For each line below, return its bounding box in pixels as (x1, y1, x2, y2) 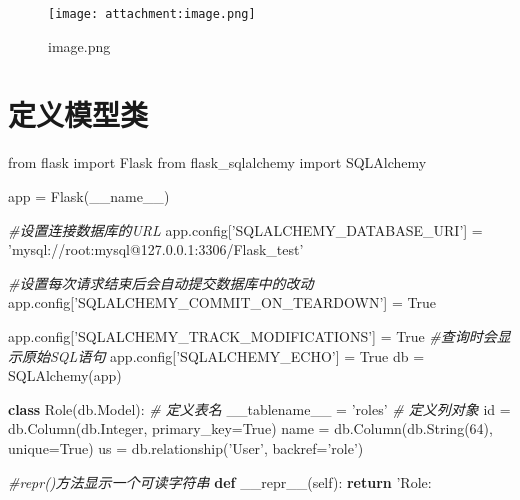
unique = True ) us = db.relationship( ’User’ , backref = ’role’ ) (8, 437, 364, 458)
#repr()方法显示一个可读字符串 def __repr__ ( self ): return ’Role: (8, 471, 432, 492)
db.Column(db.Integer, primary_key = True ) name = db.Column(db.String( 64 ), (8, 418, 493, 439)
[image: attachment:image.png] (48, 7, 256, 21)
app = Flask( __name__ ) (8, 185, 170, 206)
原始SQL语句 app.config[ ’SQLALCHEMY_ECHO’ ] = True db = (21, 345, 425, 366)
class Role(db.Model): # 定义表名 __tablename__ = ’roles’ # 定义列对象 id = (8, 398, 511, 419)
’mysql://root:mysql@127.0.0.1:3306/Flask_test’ (8, 239, 304, 260)
